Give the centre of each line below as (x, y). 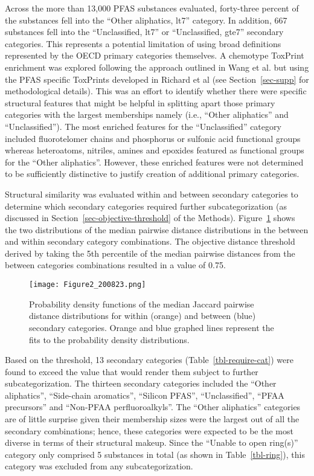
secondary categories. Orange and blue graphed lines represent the (152, 327)
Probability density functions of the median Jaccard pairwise (142, 304)
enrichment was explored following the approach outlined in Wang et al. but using (157, 67)
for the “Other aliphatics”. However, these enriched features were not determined (154, 162)
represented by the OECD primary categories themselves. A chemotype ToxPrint (155, 55)
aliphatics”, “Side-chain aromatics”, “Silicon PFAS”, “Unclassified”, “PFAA (145, 395)
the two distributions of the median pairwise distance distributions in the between (157, 229)
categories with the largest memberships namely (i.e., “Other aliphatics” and (147, 114)
